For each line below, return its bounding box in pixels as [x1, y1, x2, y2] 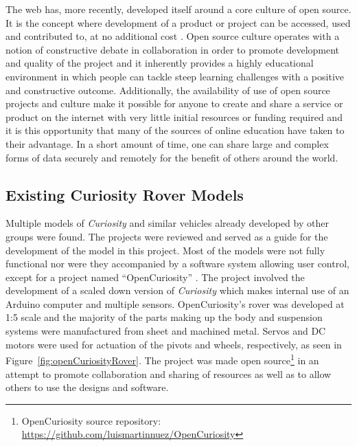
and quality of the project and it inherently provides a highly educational [5, 56, 314, 70]
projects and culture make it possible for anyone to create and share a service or [5, 96, 343, 111]
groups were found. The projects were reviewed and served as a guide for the [5, 229, 328, 243]
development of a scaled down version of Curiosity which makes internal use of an [5, 283, 349, 298]
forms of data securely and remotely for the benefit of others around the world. [5, 150, 338, 164]
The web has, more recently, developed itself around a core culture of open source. [5, 2, 352, 16]
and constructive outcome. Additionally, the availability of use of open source [5, 82, 330, 97]
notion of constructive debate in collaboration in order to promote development [5, 42, 340, 56]
